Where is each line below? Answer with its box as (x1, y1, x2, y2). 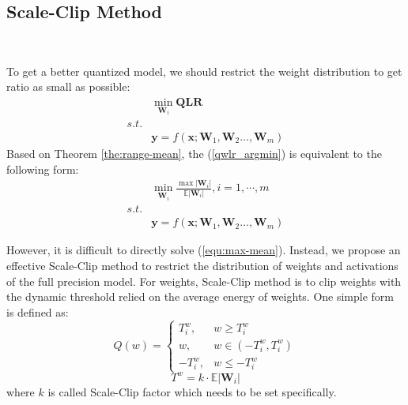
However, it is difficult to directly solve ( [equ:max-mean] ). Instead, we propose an (6, 242, 401, 258)
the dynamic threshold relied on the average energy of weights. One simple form (6, 288, 395, 305)
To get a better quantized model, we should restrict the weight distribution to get (6, 62, 402, 79)
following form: (6, 160, 79, 177)
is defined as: (6, 303, 69, 320)
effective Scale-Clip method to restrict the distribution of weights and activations (6, 257, 399, 273)
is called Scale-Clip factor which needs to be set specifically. (47, 383, 337, 399)
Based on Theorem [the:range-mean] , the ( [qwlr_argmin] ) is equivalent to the (6, 144, 382, 161)
